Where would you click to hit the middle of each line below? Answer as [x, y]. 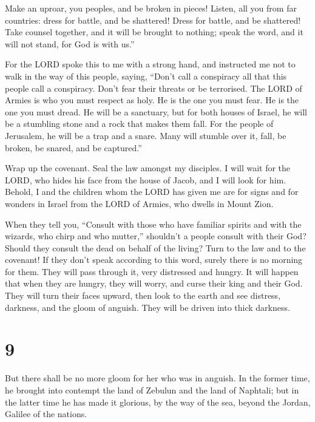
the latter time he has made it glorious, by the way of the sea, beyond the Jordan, [158, 402]
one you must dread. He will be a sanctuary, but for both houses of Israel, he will [156, 111]
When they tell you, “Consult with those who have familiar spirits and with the [153, 224]
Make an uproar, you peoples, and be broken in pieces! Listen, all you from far [151, 8]
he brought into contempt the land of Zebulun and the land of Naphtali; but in [152, 390]
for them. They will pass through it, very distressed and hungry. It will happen [152, 271]
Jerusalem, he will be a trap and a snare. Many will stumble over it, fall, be [146, 135]
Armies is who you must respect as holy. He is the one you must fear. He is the [152, 100]
